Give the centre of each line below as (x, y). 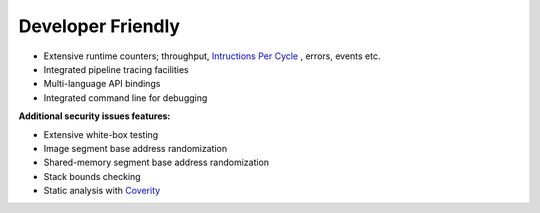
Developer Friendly (99, 26)
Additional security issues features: (94, 116)
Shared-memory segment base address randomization (156, 162)
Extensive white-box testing (101, 134)
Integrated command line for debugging (125, 97)
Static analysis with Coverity (102, 191)
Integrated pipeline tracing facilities (116, 69)
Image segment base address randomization (135, 148)
